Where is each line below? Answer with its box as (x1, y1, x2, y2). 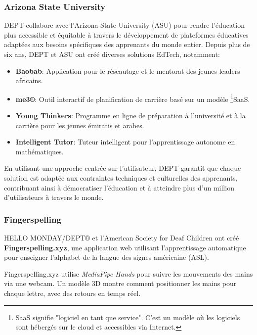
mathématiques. (15, 146, 64, 156)
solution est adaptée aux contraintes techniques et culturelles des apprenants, (4, 173, 238, 183)
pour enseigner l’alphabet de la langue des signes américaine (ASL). (4, 252, 209, 262)
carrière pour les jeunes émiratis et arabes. (15, 120, 144, 130)
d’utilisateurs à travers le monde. (4, 192, 104, 202)
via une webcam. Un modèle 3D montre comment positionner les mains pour (4, 278, 237, 288)
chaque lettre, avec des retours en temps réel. (4, 287, 141, 298)
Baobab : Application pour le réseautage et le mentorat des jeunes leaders (15, 65, 240, 76)
